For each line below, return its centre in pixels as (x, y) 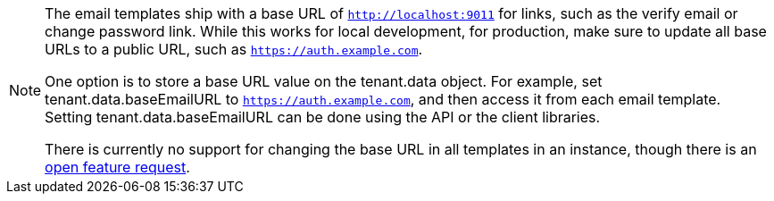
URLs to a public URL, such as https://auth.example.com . (234, 49)
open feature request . (117, 167)
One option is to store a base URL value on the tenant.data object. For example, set (324, 81)
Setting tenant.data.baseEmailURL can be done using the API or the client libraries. (323, 117)
